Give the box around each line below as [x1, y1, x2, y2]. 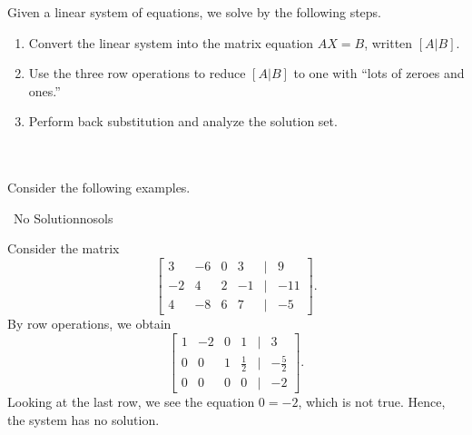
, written [364, 33, 413, 52]
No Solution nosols [13, 208, 113, 227]
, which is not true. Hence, [298, 392, 446, 411]
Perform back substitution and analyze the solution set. [28, 112, 338, 131]
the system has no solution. [7, 410, 160, 429]
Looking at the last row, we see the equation [7, 392, 255, 411]
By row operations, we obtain [7, 314, 172, 333]
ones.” [28, 81, 61, 100]
